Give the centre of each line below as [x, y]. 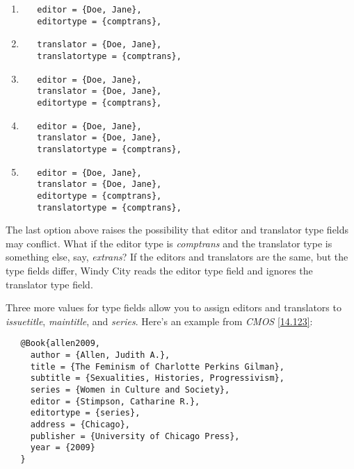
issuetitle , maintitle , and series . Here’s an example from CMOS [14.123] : [159, 321]
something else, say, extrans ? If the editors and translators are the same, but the [177, 257]
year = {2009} [63, 448]
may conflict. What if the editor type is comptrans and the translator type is [169, 243]
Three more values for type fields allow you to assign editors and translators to [174, 307]
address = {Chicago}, [80, 424]
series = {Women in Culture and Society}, [130, 389]
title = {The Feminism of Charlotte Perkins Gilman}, [157, 367]
